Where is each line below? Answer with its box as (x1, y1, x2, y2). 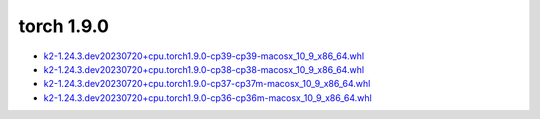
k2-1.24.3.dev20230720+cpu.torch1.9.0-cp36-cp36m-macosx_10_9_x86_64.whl (43, 91, 372, 104)
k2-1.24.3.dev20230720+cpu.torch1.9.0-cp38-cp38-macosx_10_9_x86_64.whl (43, 63, 365, 75)
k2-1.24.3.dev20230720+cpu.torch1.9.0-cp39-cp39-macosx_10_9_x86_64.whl (43, 50, 365, 62)
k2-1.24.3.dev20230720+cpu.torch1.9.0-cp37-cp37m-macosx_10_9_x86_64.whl (43, 78, 371, 90)
